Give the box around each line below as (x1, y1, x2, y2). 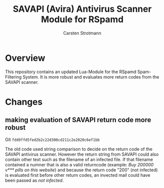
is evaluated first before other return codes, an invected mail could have (5, 172, 151, 178)
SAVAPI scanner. (5, 79, 39, 85)
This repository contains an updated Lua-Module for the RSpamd (5, 69, 137, 75)
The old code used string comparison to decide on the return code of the (5, 146, 153, 152)
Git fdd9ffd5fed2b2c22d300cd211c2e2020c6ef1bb (5, 136, 100, 142)
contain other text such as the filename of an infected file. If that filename (5, 156, 153, 162)
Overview (5, 53, 46, 63)
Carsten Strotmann (63, 30, 101, 36)
